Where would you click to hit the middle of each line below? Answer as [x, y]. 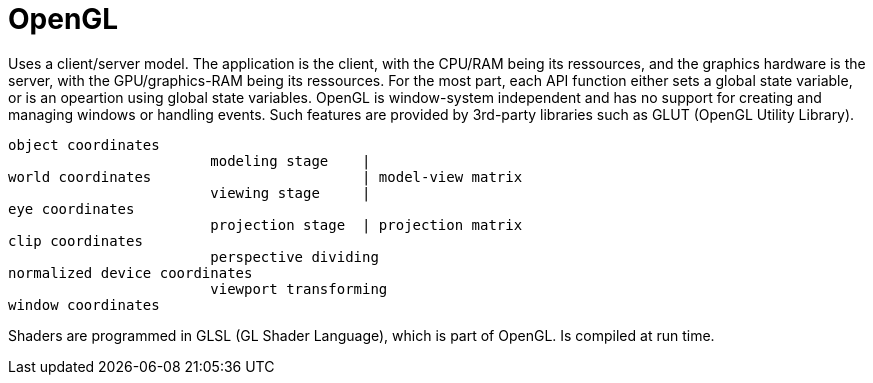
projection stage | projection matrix [366, 224]
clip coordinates [75, 240]
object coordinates [84, 144]
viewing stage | [290, 192]
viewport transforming [299, 288]
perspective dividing [294, 256]
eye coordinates [71, 208]
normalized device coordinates [130, 272]
